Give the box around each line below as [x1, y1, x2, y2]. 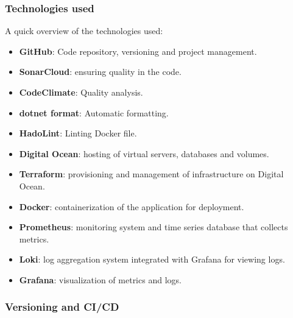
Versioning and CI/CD [5, 299, 119, 314]
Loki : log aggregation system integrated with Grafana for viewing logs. [19, 253, 285, 266]
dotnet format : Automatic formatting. [19, 106, 169, 119]
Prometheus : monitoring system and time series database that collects [19, 221, 288, 233]
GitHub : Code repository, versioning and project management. [19, 44, 257, 57]
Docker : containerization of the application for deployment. [19, 200, 244, 213]
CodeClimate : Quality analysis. [19, 86, 143, 98]
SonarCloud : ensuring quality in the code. [19, 65, 182, 78]
